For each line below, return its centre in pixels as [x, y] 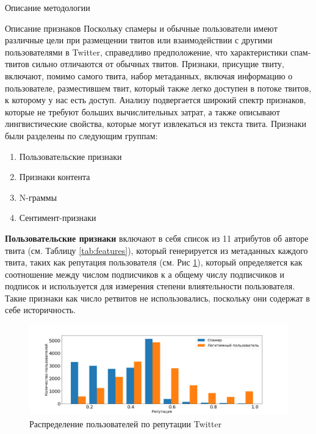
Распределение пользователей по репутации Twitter [126, 423]
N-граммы [38, 197]
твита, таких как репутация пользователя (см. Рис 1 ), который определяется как [154, 262]
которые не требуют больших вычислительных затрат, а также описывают [142, 111]
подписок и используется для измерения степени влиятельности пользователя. [150, 286]
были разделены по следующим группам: [81, 135]
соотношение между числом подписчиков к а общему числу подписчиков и [145, 274]
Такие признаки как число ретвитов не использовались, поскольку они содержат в [157, 298]
